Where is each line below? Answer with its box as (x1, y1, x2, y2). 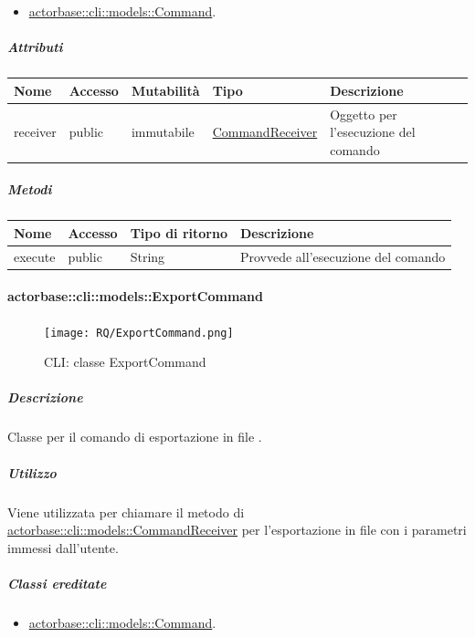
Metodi (7, 180, 52, 199)
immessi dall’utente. (7, 538, 119, 557)
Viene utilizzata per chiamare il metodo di (7, 502, 245, 521)
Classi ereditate (7, 573, 107, 592)
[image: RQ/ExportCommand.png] (44, 326, 234, 339)
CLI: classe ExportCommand (44, 352, 206, 371)
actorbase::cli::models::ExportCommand (7, 287, 264, 306)
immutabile (131, 122, 195, 141)
